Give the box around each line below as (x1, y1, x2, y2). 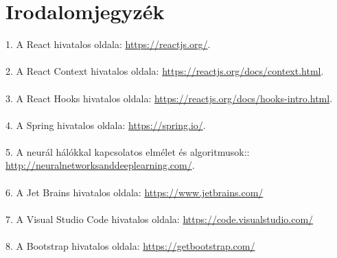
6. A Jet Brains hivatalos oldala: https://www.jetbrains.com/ (5, 185, 264, 199)
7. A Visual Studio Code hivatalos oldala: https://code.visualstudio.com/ (5, 211, 314, 226)
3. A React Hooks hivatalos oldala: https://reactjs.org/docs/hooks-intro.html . (5, 91, 333, 105)
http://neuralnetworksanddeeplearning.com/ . (5, 158, 195, 172)
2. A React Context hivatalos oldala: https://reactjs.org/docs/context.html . (5, 64, 324, 78)
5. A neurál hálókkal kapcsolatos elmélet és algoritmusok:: (5, 144, 250, 159)
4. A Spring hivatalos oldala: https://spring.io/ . (5, 117, 206, 132)
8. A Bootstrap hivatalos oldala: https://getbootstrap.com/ (5, 239, 255, 253)
